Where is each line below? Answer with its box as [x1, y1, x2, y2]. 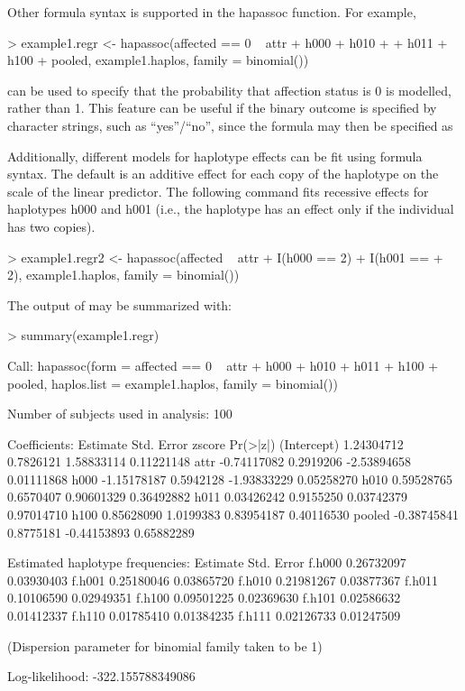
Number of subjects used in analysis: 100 [7, 404, 232, 423]
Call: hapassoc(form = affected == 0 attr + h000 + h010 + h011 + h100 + [7, 355, 439, 374]
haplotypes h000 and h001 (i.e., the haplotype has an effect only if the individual [7, 199, 454, 218]
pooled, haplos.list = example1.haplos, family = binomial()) [7, 373, 339, 392]
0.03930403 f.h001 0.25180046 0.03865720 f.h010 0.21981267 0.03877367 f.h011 [7, 570, 438, 589]
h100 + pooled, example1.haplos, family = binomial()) [7, 51, 309, 69]
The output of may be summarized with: [7, 295, 232, 314]
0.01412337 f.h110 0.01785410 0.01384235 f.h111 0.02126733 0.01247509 [7, 606, 401, 625]
